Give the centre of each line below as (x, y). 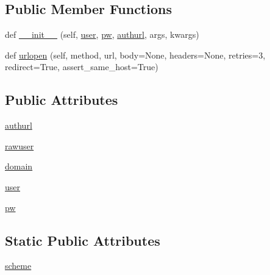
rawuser (20, 145)
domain (19, 166)
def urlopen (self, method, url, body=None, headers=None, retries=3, (135, 55)
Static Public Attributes (83, 240)
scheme (18, 266)
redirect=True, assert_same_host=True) (82, 67)
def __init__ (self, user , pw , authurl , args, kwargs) (102, 34)
